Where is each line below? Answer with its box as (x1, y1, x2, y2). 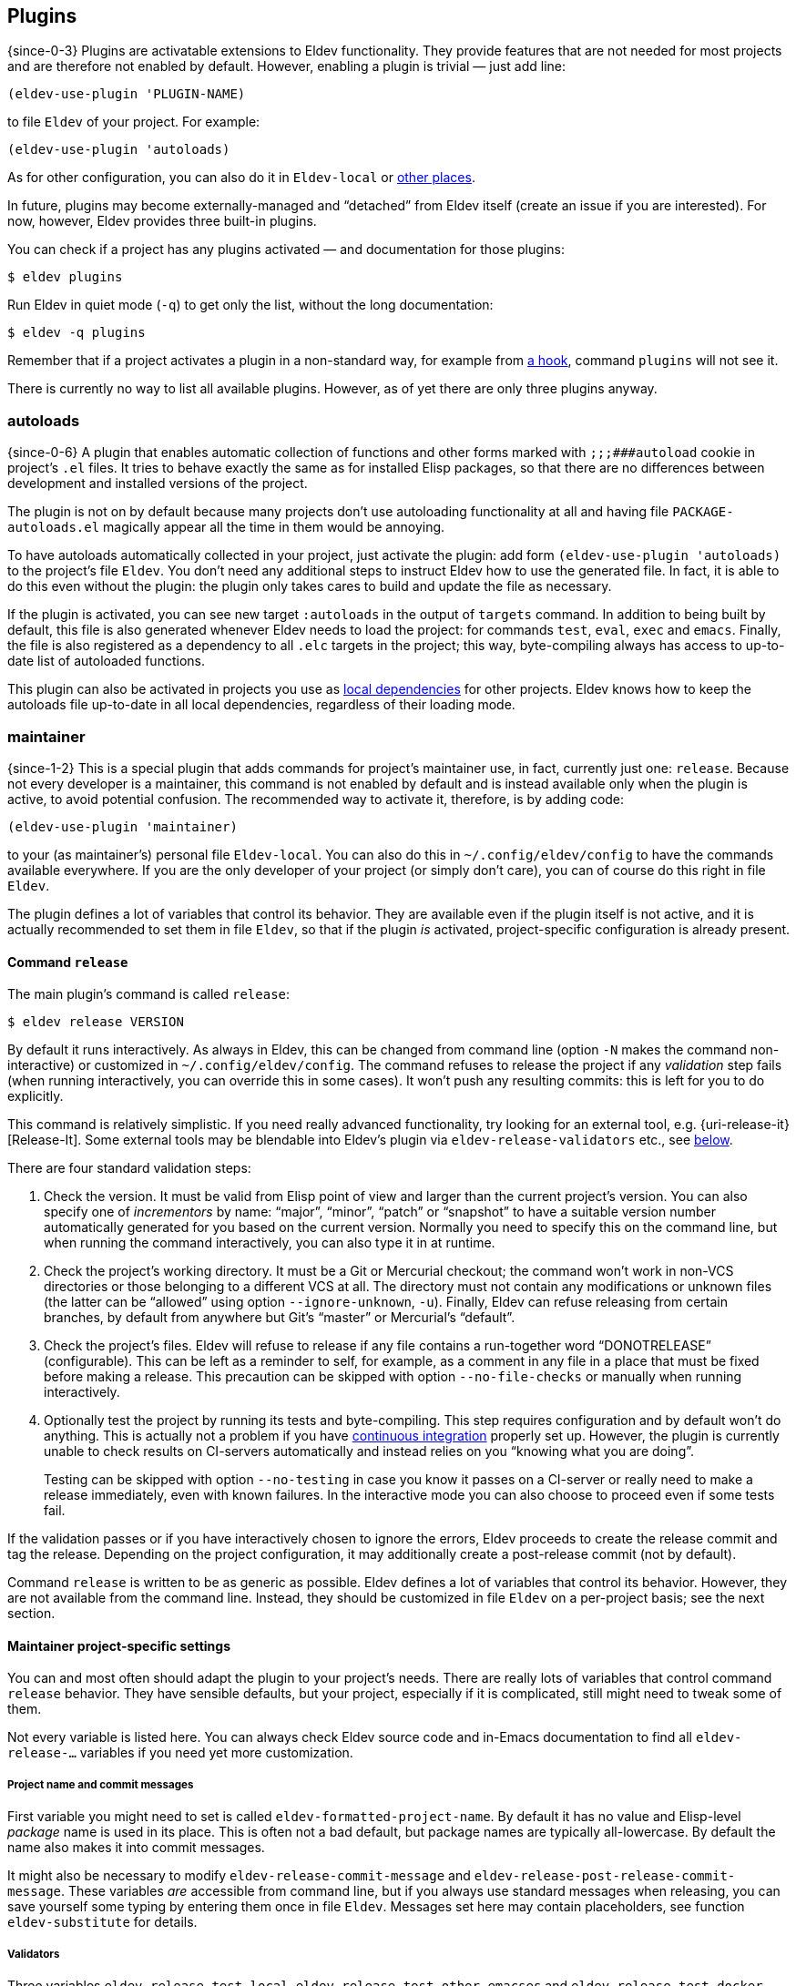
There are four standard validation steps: (7, 1160, 251, 1176)
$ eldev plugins (7, 270, 123, 285)
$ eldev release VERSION (7, 1014, 184, 1030)
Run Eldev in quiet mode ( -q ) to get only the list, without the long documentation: (7, 297, 494, 313)
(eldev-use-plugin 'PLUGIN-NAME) (7, 87, 246, 102)
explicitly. (7, 1088, 64, 1105)
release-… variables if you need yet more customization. (7, 1745, 353, 1761)
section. (7, 1605, 56, 1622)
